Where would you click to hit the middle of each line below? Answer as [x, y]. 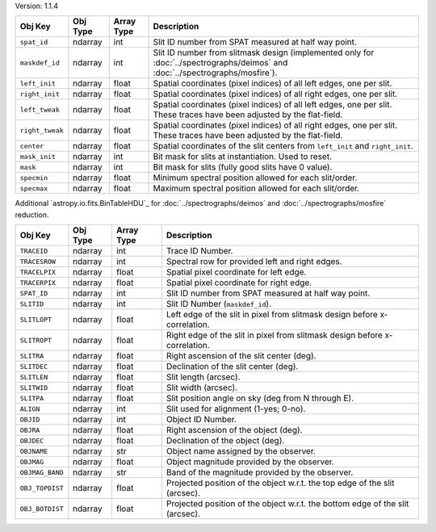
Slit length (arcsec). [203, 377]
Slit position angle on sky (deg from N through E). [260, 398]
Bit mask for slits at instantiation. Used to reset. [243, 157]
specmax [34, 189]
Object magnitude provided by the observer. [250, 462]
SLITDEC [34, 366]
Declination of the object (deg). [225, 441]
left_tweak [40, 109]
